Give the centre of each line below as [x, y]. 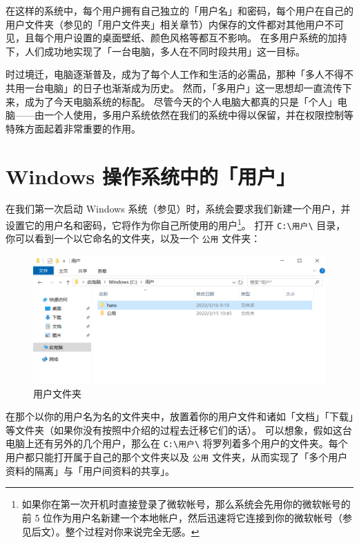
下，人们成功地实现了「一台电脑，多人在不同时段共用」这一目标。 [155, 51]
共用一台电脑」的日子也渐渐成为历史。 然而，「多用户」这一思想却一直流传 [174, 87]
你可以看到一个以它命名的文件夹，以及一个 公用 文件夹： [133, 238]
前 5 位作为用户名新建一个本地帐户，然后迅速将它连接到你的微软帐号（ [182, 517]
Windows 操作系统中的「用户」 [151, 176]
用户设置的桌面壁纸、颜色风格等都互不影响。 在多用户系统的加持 [200, 38]
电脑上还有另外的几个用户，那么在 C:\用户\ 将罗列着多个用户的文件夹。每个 [177, 443]
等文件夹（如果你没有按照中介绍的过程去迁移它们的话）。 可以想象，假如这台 [179, 430]
